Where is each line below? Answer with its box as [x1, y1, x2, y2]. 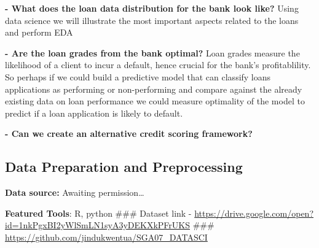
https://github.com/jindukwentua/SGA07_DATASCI [5, 230, 208, 243]
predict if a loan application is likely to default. [5, 106, 183, 119]
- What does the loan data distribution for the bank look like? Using [5, 2, 299, 14]
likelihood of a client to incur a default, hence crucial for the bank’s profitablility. [5, 58, 311, 71]
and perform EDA [5, 26, 73, 39]
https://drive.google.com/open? [194, 206, 314, 219]
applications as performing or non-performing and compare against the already [5, 82, 302, 95]
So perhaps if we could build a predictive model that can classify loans [5, 70, 271, 83]
